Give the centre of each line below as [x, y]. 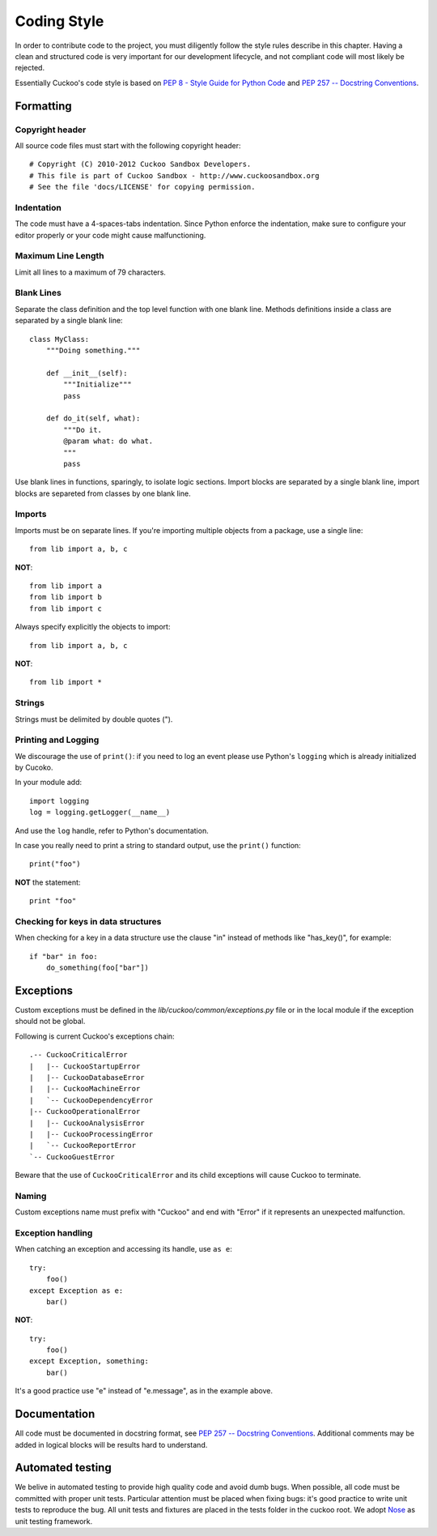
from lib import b [66, 597]
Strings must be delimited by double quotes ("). [94, 719]
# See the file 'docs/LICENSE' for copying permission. [142, 187]
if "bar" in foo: [64, 956]
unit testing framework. [54, 1521]
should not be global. [50, 1022]
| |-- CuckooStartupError [85, 1066]
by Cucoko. [34, 768]
